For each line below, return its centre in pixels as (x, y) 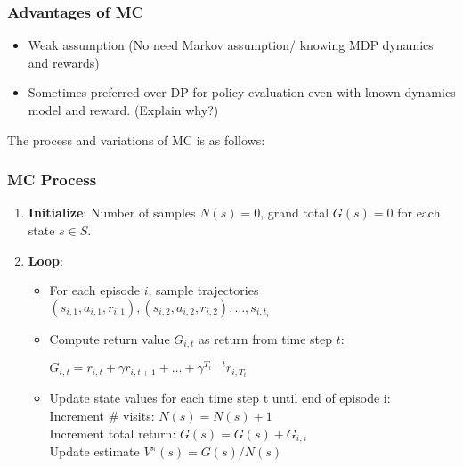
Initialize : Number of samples (112, 213)
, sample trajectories (203, 290)
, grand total (295, 213)
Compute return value (110, 338)
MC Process (52, 180)
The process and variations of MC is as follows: (136, 139)
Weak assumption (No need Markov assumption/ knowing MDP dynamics (231, 45)
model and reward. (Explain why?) (123, 110)
